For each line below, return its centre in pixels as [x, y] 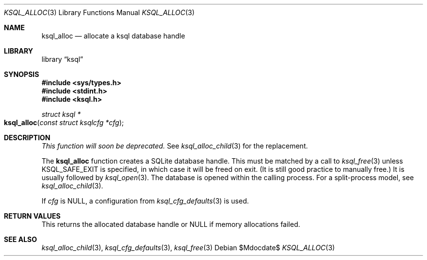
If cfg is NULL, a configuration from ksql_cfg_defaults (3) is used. [145, 201]
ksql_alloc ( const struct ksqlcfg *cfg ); [64, 122]
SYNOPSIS [22, 74]
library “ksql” [62, 59]
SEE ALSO [20, 239]
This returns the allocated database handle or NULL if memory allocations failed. [171, 224]
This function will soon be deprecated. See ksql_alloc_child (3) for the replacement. [175, 146]
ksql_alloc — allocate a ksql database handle [113, 36]
